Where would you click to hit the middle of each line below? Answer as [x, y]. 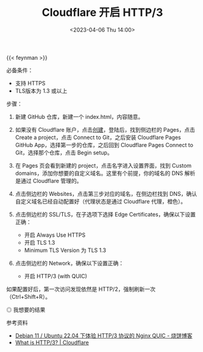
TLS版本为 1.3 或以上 [41, 91]
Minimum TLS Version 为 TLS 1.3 [65, 250]
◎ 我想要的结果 [26, 309]
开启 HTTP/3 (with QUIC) [55, 276]
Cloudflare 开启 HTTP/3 [102, 13]
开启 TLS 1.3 [40, 242]
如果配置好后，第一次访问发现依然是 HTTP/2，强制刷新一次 [81, 289]
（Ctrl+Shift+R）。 [28, 296]
